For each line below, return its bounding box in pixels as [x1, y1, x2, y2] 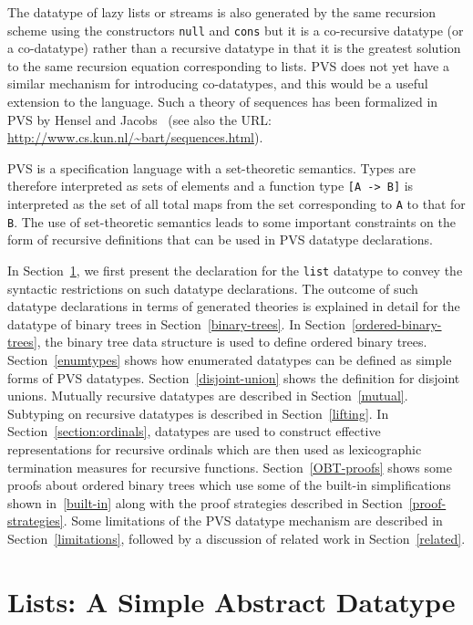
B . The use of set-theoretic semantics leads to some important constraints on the [7, 212, 456, 231]
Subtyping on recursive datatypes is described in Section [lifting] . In [7, 403, 389, 422]
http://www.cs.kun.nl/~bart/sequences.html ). [7, 128, 263, 147]
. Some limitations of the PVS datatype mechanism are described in [63, 511, 443, 530]
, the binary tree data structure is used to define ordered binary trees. [36, 332, 427, 351]
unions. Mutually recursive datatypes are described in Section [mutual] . [7, 386, 408, 405]
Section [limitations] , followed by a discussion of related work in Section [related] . [7, 528, 466, 547]
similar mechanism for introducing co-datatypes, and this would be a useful [7, 74, 428, 93]
